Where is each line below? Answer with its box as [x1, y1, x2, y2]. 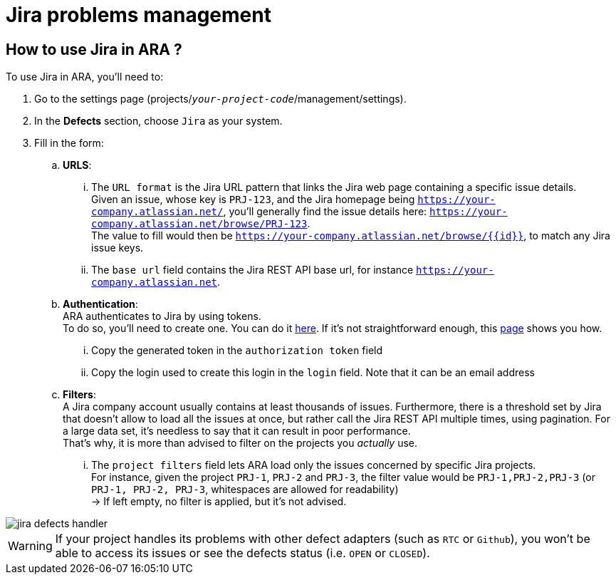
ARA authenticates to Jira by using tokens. [63, 310, 261, 323]
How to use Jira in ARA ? [6, 40, 182, 58]
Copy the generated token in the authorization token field [91, 344, 383, 357]
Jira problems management [6, 3, 271, 27]
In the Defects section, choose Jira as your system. [34, 115, 283, 128]
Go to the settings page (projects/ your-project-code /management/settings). [34, 93, 407, 105]
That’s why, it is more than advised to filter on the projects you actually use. [63, 437, 418, 450]
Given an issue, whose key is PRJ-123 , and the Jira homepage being [91, 193, 415, 206]
